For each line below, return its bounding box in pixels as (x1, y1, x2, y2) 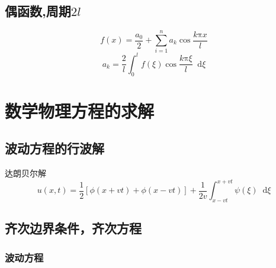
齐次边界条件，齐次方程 (5, 219, 142, 237)
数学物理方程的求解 (5, 98, 155, 122)
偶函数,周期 (5, 2, 71, 20)
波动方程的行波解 (5, 139, 104, 157)
